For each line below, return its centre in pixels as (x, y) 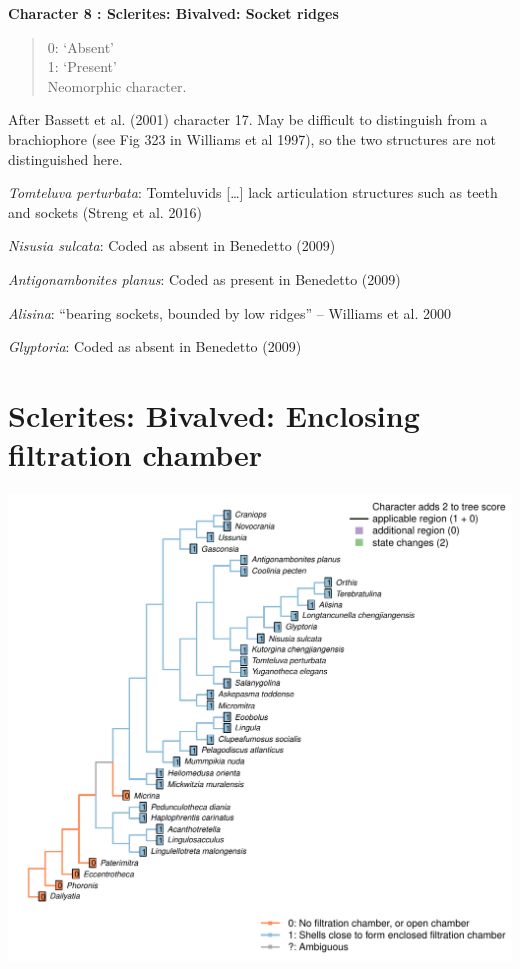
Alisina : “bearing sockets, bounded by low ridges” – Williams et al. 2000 (229, 312)
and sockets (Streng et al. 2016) (105, 211)
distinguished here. (65, 158)
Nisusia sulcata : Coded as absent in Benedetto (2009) (172, 245)
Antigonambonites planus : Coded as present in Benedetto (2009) (204, 278)
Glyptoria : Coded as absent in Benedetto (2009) (155, 346)
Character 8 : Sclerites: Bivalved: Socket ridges (173, 13)
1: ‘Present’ (82, 66)
